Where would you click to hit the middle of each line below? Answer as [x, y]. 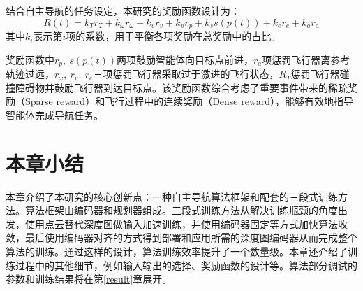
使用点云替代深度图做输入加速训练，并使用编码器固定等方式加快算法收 [186, 223]
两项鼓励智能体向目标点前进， [185, 59]
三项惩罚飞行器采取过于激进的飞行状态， [186, 74]
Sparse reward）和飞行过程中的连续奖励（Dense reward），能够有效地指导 [189, 101]
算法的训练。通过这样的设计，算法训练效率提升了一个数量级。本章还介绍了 [177, 251]
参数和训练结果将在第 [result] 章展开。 [89, 279]
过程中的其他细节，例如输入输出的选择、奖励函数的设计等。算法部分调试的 [186, 265]
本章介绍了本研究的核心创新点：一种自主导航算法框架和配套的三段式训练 [172, 196]
